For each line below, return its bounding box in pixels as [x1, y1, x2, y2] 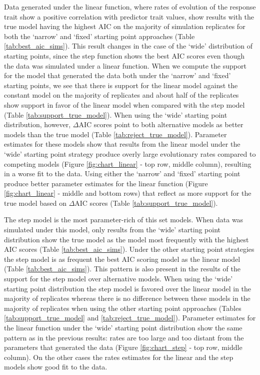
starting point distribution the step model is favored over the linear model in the [4, 283, 251, 293]
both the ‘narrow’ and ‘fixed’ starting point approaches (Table [4, 31, 195, 41]
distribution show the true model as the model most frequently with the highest [4, 234, 249, 244]
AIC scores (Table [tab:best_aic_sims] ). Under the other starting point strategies [4, 244, 254, 254]
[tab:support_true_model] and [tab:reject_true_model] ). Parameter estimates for [4, 312, 256, 323]
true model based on [4, 197, 66, 208]
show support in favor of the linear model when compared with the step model [4, 99, 245, 110]
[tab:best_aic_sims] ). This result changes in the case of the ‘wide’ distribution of [4, 41, 252, 51]
